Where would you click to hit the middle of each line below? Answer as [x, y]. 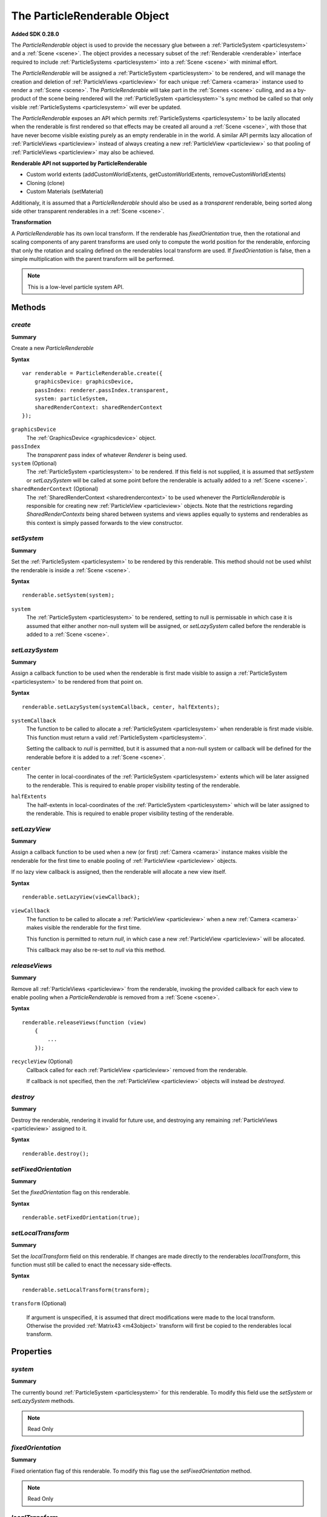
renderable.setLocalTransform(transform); [86, 1290]
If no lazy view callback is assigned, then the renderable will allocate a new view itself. [119, 872]
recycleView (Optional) [42, 1061]
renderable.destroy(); [56, 1154]
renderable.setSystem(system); [68, 595]
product [21, 99]
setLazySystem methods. [43, 1401]
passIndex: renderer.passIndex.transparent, [101, 390]
